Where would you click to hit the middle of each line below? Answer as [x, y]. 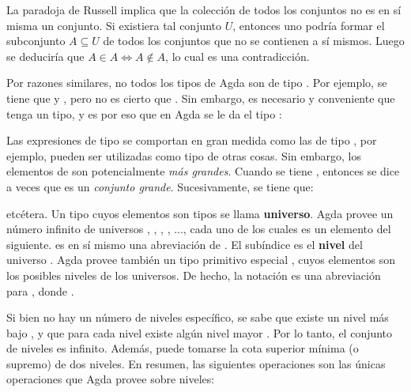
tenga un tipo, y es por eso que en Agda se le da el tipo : [144, 113]
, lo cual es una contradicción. [238, 56]
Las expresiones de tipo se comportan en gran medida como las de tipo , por [192, 140]
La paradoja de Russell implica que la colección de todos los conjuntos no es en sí [204, 9]
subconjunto [36, 41]
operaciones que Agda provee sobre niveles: [111, 379]
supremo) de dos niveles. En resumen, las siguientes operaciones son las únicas [196, 363]
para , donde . [40, 290]
